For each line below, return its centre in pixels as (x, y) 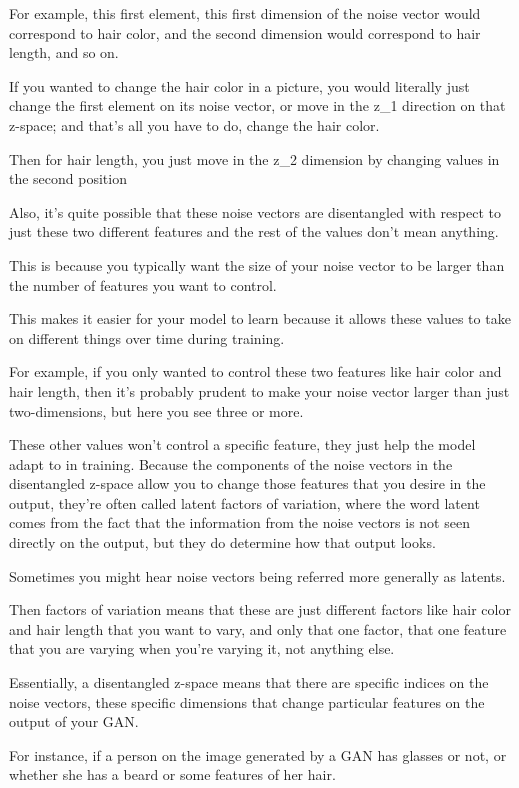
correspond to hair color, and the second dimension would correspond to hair (245, 32)
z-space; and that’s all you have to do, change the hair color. (194, 124)
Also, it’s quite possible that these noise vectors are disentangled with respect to (255, 211)
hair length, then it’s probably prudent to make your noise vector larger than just (259, 390)
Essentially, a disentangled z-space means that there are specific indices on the (249, 682)
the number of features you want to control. (143, 284)
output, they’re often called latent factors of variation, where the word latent (244, 502)
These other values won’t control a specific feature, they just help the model (242, 444)
